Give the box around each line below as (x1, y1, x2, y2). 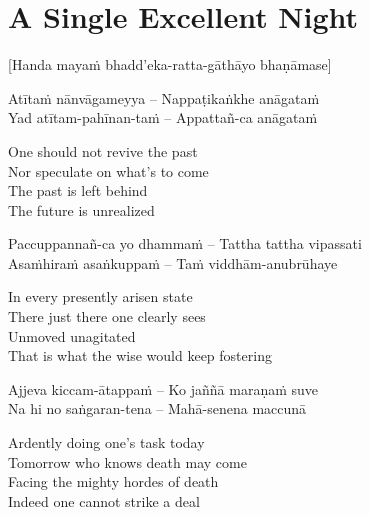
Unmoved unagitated (8, 325, 136, 346)
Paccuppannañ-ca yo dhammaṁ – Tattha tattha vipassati (8, 233, 362, 254)
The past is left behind (8, 180, 148, 201)
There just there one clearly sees (8, 306, 206, 327)
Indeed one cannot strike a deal (8, 490, 200, 511)
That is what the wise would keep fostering (8, 345, 272, 366)
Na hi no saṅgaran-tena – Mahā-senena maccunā (8, 398, 307, 419)
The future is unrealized (8, 199, 155, 220)
